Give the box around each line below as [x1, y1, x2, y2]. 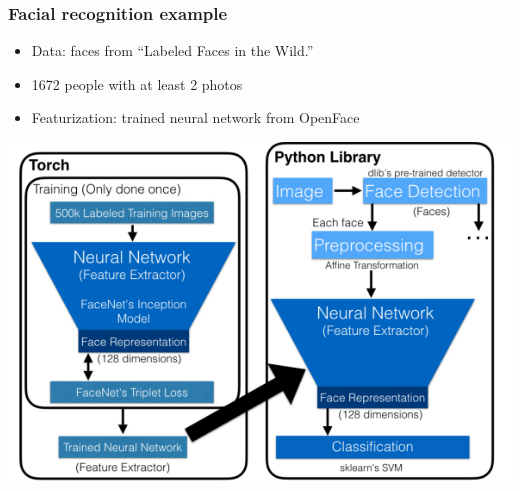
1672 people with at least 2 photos [31, 73, 243, 94]
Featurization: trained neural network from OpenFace [31, 107, 360, 128]
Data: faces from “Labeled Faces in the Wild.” [31, 40, 314, 61]
